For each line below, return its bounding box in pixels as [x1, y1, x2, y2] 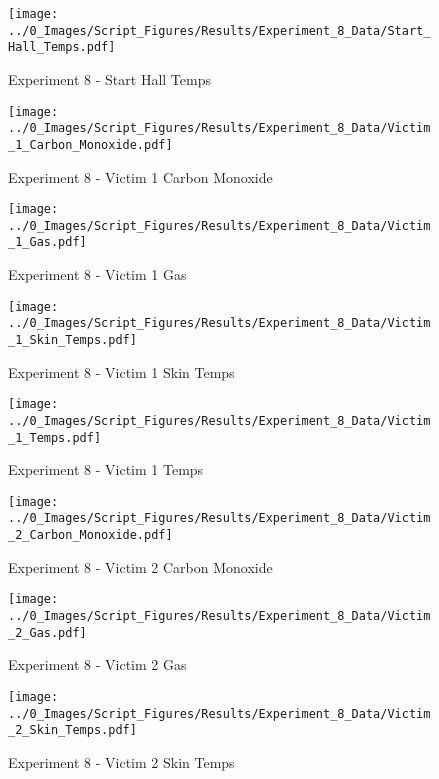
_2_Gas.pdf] [8, 625, 87, 640]
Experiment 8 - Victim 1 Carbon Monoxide [8, 166, 273, 187]
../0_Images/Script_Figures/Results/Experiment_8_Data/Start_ [8, 23, 431, 38]
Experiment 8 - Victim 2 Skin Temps [8, 751, 235, 772]
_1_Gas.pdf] [8, 235, 87, 250]
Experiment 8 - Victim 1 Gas [8, 264, 187, 285]
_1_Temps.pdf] [8, 430, 102, 445]
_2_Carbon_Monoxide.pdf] [8, 528, 173, 543]
